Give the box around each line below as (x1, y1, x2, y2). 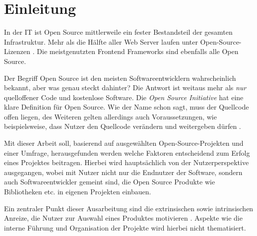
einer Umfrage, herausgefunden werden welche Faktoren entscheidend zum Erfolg (4, 147, 250, 158)
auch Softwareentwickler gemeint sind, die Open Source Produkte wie (4, 177, 215, 187)
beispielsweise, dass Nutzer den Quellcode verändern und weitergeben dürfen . (4, 121, 241, 131)
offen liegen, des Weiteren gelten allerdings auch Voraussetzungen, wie (4, 111, 217, 121)
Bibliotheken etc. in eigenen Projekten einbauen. (4, 186, 151, 197)
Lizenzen (4, 46, 31, 57)
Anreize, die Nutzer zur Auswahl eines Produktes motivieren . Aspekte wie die (4, 213, 243, 223)
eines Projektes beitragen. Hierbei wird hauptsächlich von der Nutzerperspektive (4, 157, 249, 168)
